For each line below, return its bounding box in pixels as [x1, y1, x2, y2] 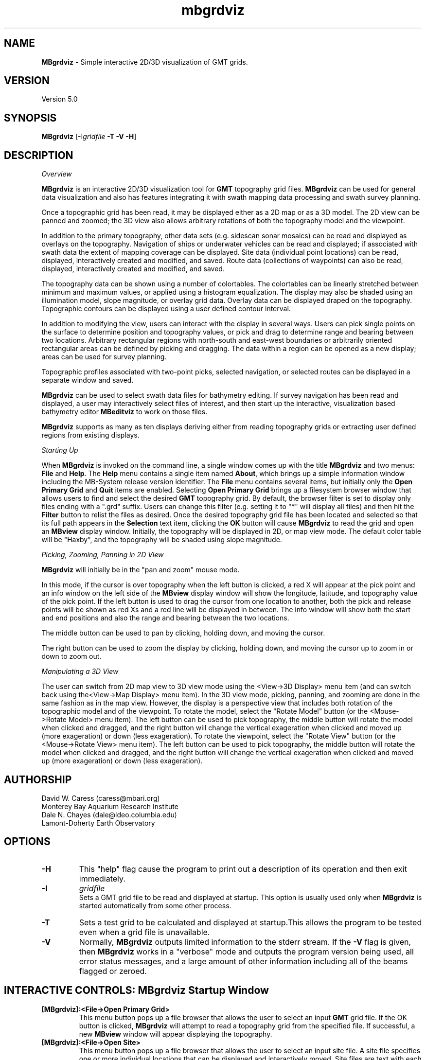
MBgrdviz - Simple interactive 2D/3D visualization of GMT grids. [41, 57, 248, 66]
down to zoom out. [41, 652, 102, 661]
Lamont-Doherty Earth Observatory [41, 818, 155, 827]
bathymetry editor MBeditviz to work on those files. [41, 407, 208, 416]
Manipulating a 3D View [41, 667, 119, 676]
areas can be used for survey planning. [41, 353, 167, 361]
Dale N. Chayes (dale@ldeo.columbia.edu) [41, 810, 177, 819]
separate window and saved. [41, 376, 134, 385]
